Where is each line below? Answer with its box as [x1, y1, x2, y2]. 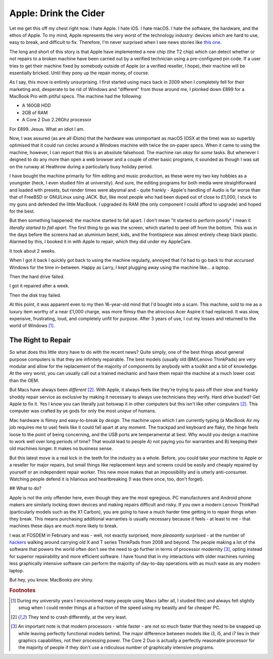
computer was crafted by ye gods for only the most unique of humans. [9, 408, 157, 414]
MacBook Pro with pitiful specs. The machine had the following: [9, 93, 143, 100]
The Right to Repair [9, 336, 71, 345]
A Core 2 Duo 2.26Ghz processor [22, 117, 92, 123]
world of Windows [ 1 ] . [9, 322, 55, 328]
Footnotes [9, 587, 36, 594]
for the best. [9, 208, 35, 214]
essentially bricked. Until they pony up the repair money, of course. [9, 70, 149, 76]
